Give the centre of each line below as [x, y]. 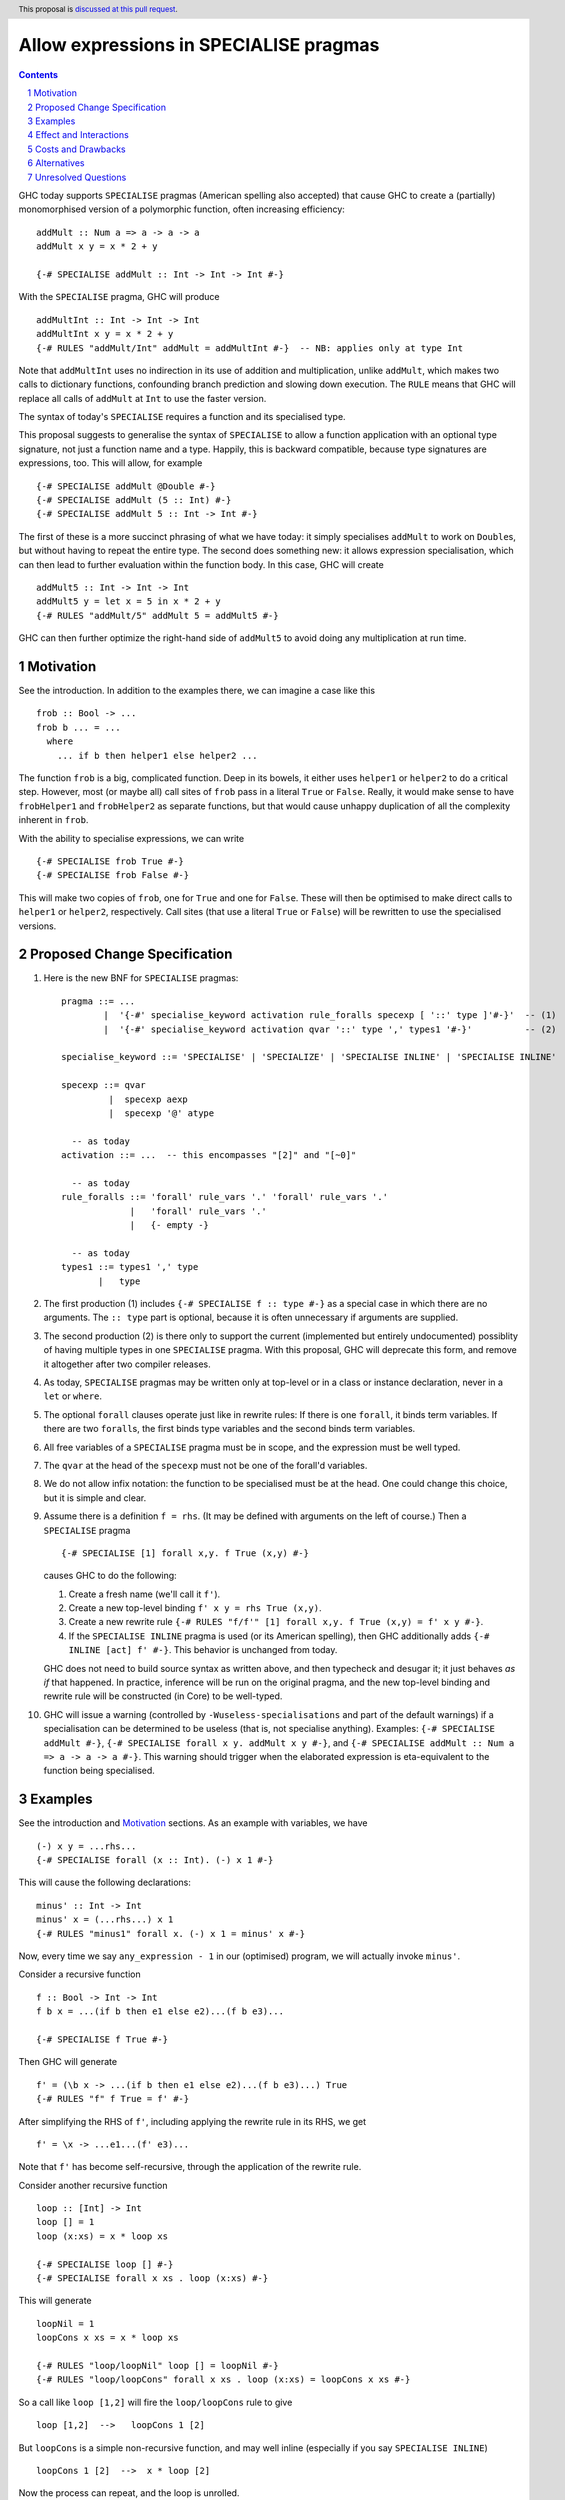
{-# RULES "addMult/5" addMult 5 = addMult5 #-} [157, 615]
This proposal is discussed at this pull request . [98, 9]
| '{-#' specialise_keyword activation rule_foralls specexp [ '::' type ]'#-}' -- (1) [330, 1015]
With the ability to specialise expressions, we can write [131, 838]
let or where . [73, 1396]
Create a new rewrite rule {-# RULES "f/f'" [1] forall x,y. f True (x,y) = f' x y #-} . [276, 1622]
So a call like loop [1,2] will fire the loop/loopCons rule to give [155, 2402]
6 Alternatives [56, 163]
